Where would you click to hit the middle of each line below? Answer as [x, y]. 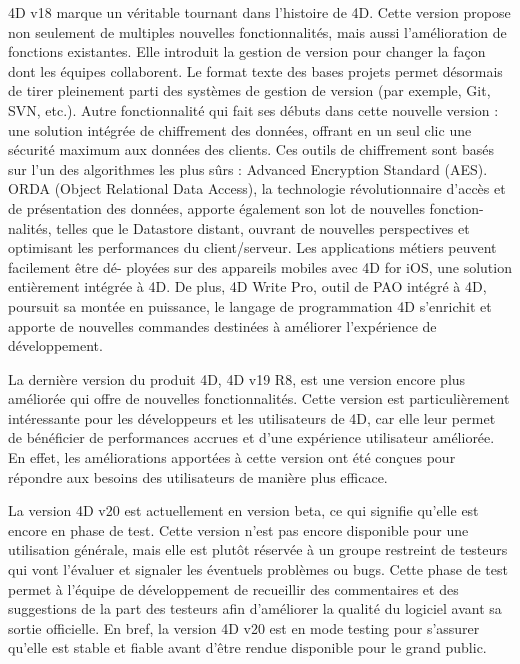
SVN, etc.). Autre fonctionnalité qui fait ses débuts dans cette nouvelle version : [253, 109]
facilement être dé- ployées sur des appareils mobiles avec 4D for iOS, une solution [260, 266]
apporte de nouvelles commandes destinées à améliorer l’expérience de [222, 325]
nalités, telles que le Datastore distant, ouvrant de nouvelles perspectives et [239, 227]
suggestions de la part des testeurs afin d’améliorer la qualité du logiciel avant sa [255, 608]
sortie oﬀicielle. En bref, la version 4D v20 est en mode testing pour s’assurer [244, 627]
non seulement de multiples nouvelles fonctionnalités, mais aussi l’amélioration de [257, 31]
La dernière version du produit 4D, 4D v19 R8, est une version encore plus [237, 378]
